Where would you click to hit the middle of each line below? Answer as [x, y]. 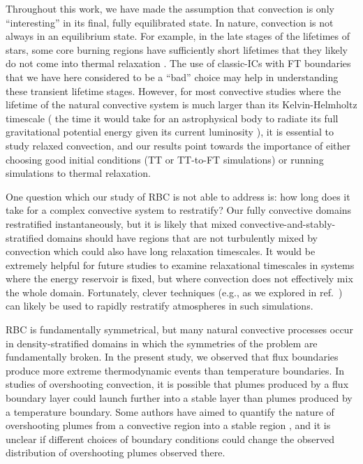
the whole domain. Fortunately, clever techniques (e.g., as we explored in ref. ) [174, 292]
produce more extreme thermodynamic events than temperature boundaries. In [175, 370]
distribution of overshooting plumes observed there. [116, 452]
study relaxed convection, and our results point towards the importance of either [178, 145]
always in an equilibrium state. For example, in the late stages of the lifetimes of [178, 36]
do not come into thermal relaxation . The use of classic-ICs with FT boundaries [178, 63]
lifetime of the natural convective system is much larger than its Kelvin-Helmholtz [181, 104]
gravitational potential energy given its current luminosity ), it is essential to [170, 132]
